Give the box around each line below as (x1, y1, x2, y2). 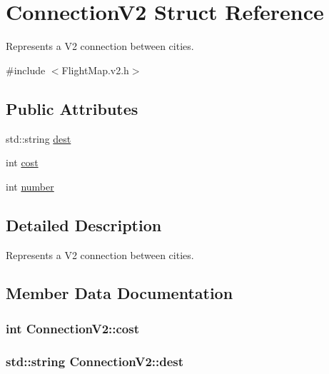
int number (6, 178, 54, 193)
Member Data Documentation (6, 282, 233, 304)
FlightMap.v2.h (61, 62, 129, 77)
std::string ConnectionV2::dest (6, 352, 184, 370)
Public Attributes (6, 97, 138, 119)
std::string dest (6, 131, 71, 146)
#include (6, 62, 46, 77)
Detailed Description (6, 213, 162, 236)
